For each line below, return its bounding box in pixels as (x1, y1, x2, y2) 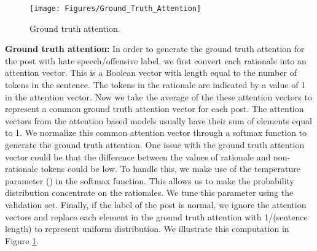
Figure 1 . (5, 234, 39, 247)
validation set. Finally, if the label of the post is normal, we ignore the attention (5, 198, 307, 211)
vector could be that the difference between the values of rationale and (5, 150, 271, 163)
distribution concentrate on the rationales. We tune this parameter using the (5, 186, 294, 199)
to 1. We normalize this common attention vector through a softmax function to (5, 126, 307, 139)
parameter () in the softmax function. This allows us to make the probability (5, 174, 294, 187)
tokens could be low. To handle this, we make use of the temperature (41, 162, 300, 175)
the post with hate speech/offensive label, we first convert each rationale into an (5, 54, 307, 67)
